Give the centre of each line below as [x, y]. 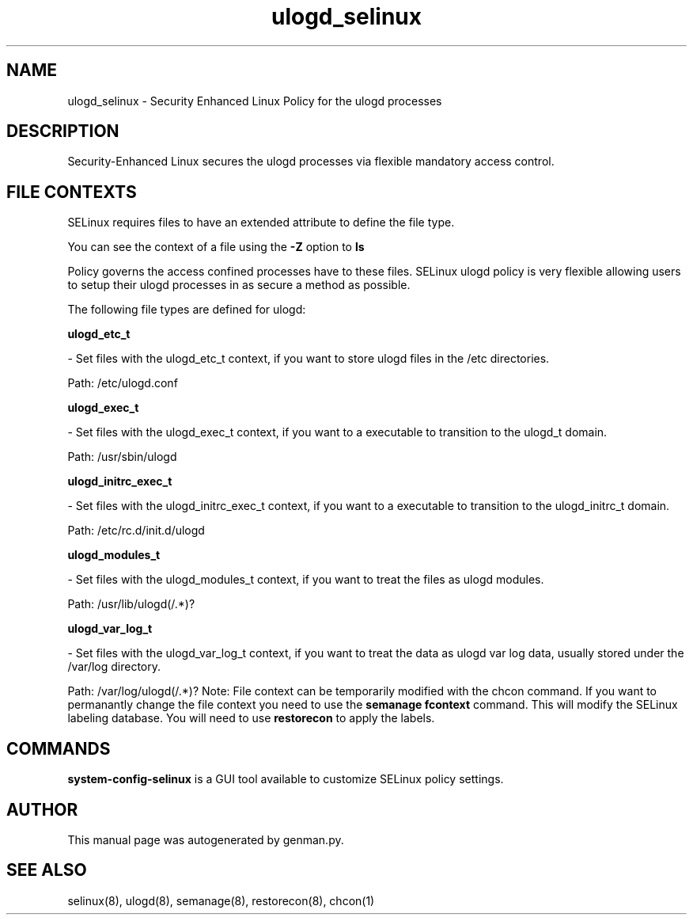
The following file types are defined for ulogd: [187, 310]
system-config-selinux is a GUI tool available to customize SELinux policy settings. [286, 779]
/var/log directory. [114, 667]
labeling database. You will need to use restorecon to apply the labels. [251, 718]
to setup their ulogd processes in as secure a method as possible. [239, 285]
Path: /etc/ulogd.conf [123, 383]
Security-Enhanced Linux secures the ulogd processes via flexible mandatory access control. [311, 162]
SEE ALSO [47, 870]
